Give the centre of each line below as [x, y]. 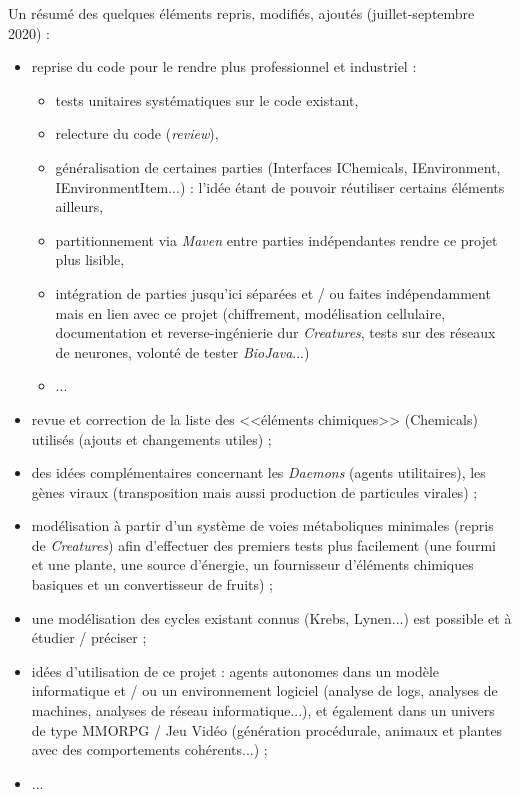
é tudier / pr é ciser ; [89, 637]
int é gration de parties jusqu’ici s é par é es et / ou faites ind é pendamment [273, 292]
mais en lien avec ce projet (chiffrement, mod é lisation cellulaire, [250, 312]
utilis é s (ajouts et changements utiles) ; [151, 438]
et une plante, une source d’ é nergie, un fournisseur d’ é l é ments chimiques [252, 564]
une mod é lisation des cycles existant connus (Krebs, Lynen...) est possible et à [271, 617]
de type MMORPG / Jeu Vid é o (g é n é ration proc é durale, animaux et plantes [267, 729]
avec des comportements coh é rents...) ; [149, 749]
